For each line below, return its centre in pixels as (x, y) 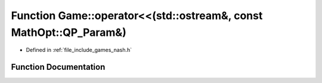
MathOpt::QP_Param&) (69, 32)
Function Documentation (58, 67)
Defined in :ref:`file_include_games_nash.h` (79, 50)
